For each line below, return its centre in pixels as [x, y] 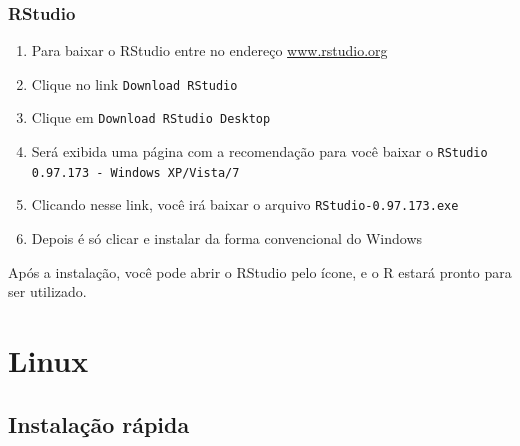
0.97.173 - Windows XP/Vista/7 [135, 172]
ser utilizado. [47, 291]
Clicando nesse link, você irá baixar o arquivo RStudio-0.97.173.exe [245, 204]
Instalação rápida [99, 423]
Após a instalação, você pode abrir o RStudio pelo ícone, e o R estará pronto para [260, 271]
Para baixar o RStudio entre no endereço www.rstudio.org [209, 50]
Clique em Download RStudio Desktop [151, 117]
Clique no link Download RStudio [134, 83]
